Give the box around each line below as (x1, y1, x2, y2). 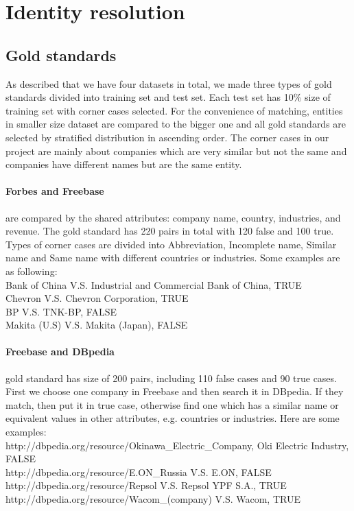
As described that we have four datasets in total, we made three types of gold (5, 76, 332, 91)
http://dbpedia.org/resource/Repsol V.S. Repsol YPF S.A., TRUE (5, 478, 287, 492)
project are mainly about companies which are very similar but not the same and (5, 143, 347, 158)
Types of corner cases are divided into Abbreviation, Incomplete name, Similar (5, 237, 337, 251)
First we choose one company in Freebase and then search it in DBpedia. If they (5, 384, 344, 399)
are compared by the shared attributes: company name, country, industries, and (5, 210, 341, 224)
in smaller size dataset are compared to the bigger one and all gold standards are (5, 117, 346, 131)
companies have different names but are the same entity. (5, 157, 242, 171)
